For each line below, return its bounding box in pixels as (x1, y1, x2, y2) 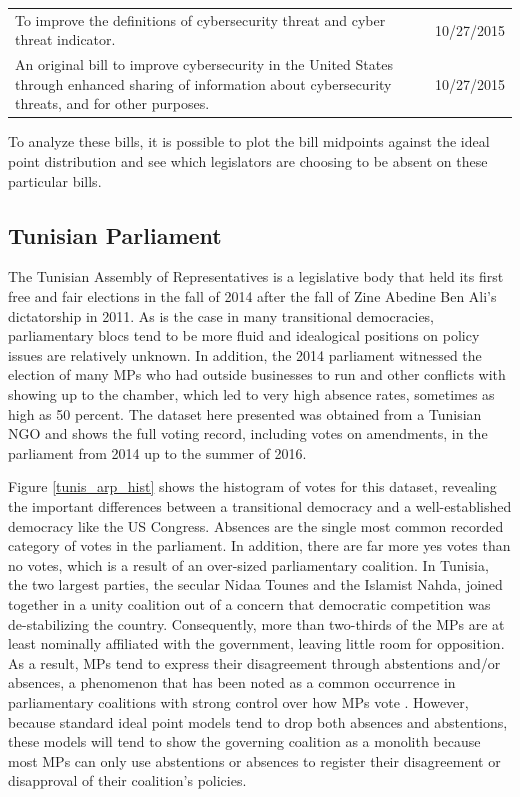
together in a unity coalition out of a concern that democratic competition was (8, 593, 491, 614)
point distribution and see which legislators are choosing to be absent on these (8, 151, 488, 172)
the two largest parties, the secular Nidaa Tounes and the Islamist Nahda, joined (8, 574, 503, 595)
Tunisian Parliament (8, 219, 222, 250)
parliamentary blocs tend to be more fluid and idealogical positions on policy (8, 325, 480, 346)
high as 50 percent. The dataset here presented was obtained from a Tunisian (8, 403, 482, 424)
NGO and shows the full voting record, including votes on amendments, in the (8, 423, 488, 444)
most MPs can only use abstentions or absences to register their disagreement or (8, 750, 501, 771)
